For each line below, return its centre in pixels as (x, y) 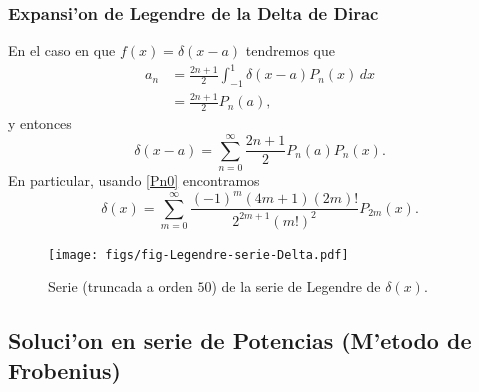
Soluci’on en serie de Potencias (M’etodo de (240, 340)
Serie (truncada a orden (120, 286)
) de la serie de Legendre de (296, 286)
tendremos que (290, 50)
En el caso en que (62, 50)
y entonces (40, 123)
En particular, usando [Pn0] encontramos (134, 180)
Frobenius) (64, 369)
